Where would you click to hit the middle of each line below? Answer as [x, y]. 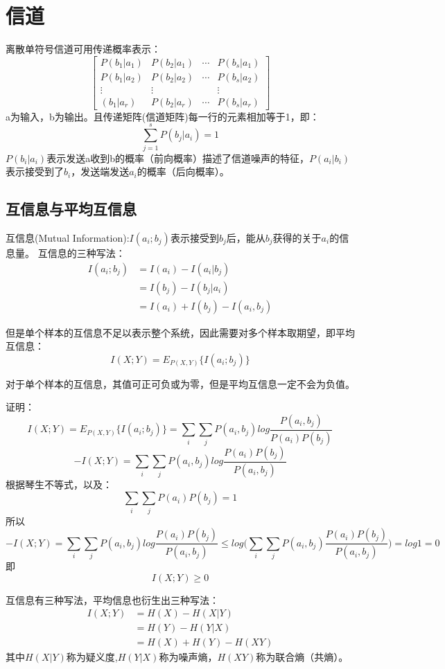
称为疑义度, [92, 657]
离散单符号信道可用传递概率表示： [83, 49]
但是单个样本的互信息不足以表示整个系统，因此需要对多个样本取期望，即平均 [180, 332]
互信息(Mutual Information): [68, 237]
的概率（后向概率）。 [183, 171]
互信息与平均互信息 [71, 209]
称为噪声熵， [188, 657]
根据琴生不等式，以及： [59, 484]
